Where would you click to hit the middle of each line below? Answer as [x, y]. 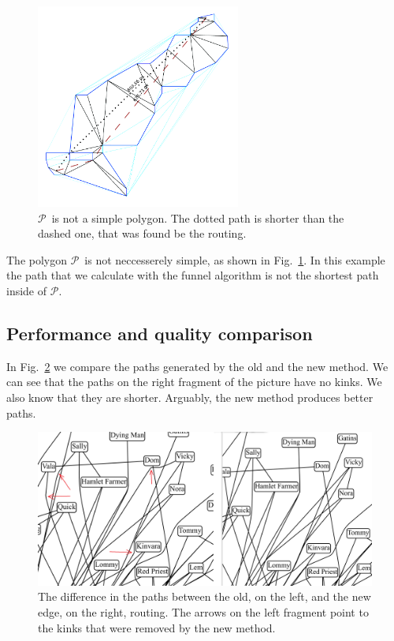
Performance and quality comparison [160, 334]
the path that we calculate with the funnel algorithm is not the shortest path [193, 275]
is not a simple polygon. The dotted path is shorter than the [198, 217]
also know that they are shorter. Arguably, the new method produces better [190, 397]
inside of [27, 291]
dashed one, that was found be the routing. [142, 233]
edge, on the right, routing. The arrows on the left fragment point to [203, 612]
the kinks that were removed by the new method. [157, 627]
